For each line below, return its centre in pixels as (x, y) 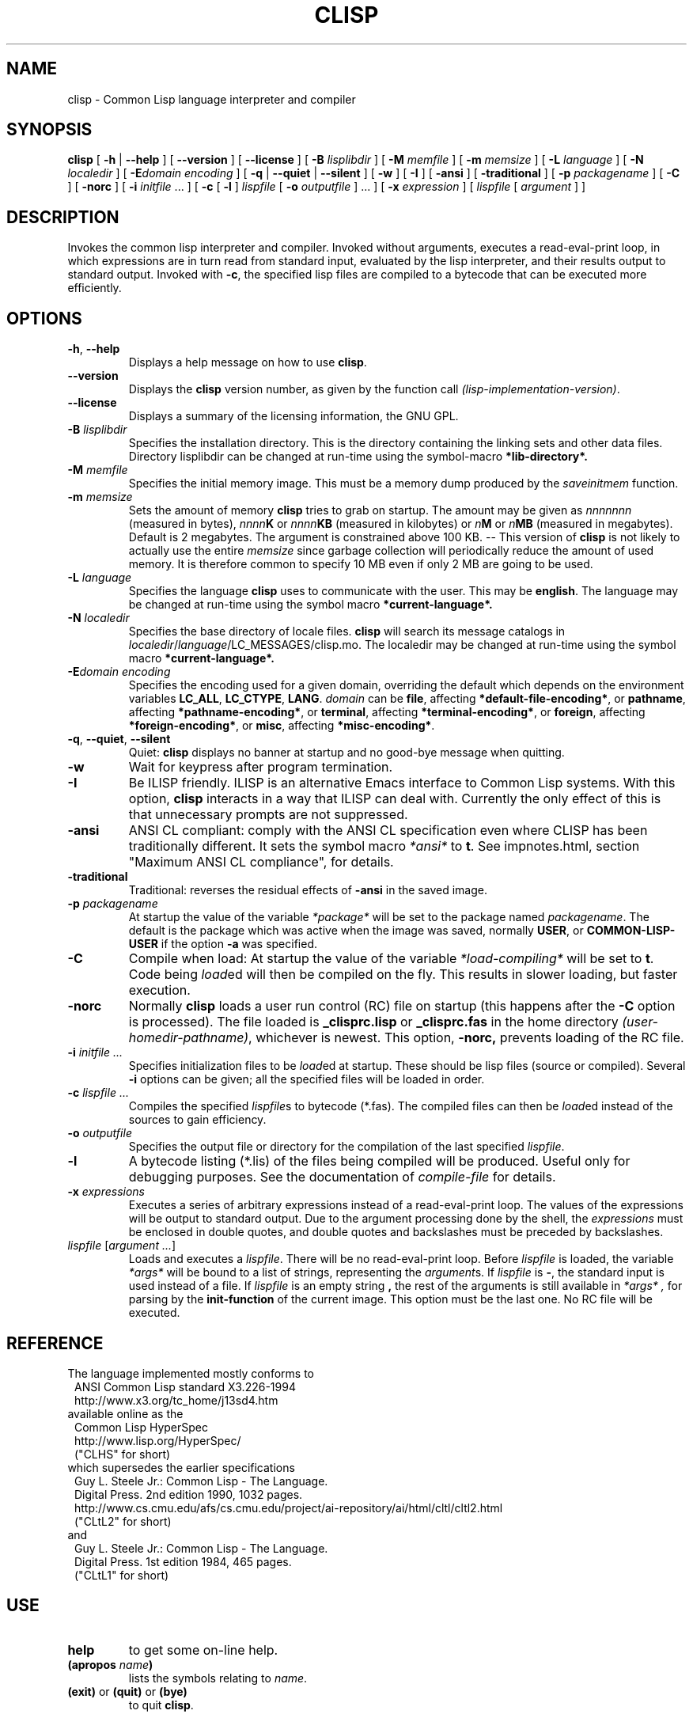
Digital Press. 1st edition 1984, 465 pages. (183, 1561)
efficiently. (95, 288)
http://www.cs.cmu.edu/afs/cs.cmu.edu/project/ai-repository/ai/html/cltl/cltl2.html (289, 1508)
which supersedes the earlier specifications (181, 1467)
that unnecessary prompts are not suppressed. (268, 815)
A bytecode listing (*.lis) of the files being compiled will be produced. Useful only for (379, 1161)
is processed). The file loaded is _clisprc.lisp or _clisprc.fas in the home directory (373, 1022)
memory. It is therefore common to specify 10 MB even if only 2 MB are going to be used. (361, 564)
